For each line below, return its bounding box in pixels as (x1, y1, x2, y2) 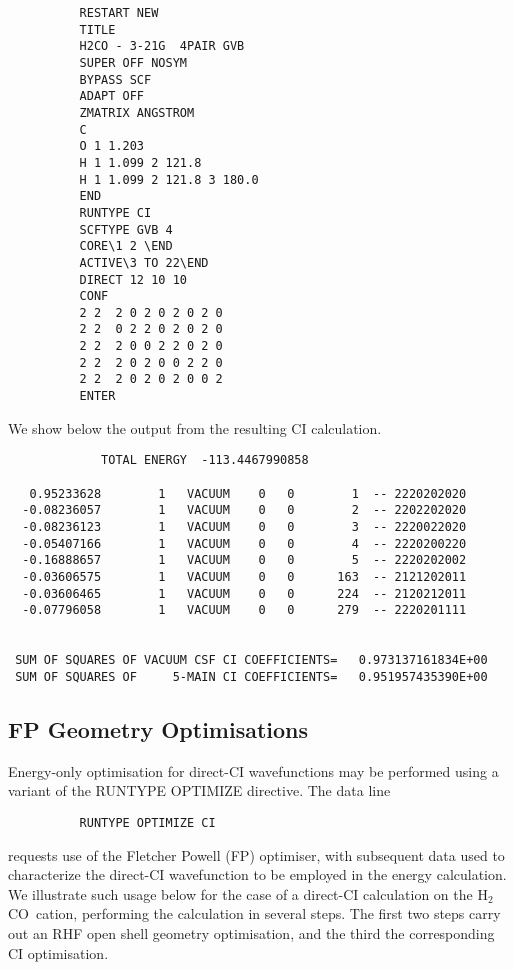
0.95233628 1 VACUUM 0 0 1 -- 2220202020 (29, 486, 467, 501)
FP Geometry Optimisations (8, 713, 309, 744)
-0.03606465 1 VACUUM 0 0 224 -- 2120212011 (22, 586, 467, 601)
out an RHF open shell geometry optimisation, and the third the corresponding (8, 922, 495, 943)
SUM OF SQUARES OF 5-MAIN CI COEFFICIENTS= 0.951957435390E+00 (15, 669, 488, 684)
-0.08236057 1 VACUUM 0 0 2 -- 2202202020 (22, 503, 467, 518)
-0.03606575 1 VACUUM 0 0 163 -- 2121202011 (22, 569, 467, 584)
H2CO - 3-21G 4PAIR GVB (79, 39, 245, 54)
